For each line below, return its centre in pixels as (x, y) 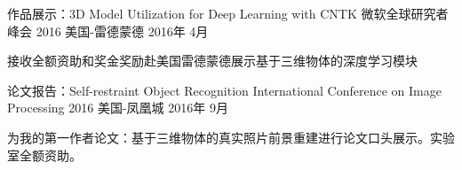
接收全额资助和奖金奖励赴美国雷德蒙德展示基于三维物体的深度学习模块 (212, 61)
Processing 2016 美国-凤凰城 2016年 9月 (118, 108)
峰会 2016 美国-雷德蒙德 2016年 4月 (108, 31)
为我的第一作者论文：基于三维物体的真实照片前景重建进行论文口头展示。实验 (231, 137)
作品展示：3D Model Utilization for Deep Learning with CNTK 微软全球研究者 (228, 13)
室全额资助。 (44, 155)
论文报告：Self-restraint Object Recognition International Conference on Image (224, 90)
